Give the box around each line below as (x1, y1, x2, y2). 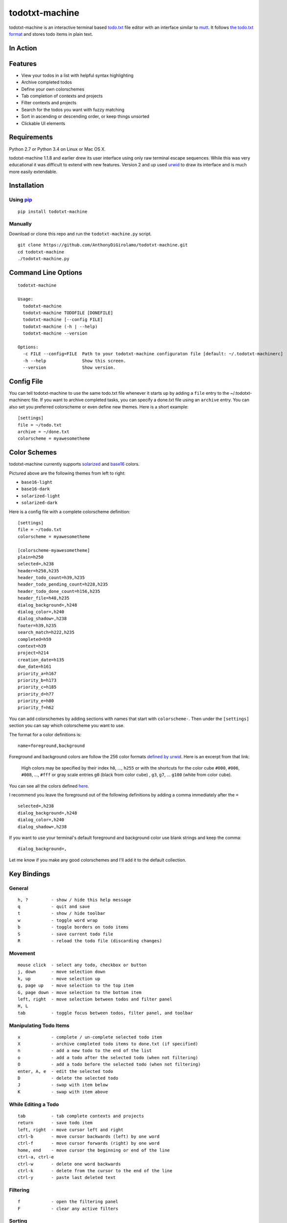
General (9, 884, 29, 891)
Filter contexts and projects (21, 100, 77, 106)
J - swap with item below (18, 1082, 109, 1088)
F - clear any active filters (18, 1206, 118, 1211)
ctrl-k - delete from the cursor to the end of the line (18, 1168, 173, 1174)
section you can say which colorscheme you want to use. (9, 723, 125, 728)
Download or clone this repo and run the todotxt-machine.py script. (9, 230, 152, 237)
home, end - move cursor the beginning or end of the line (18, 1147, 170, 1153)
